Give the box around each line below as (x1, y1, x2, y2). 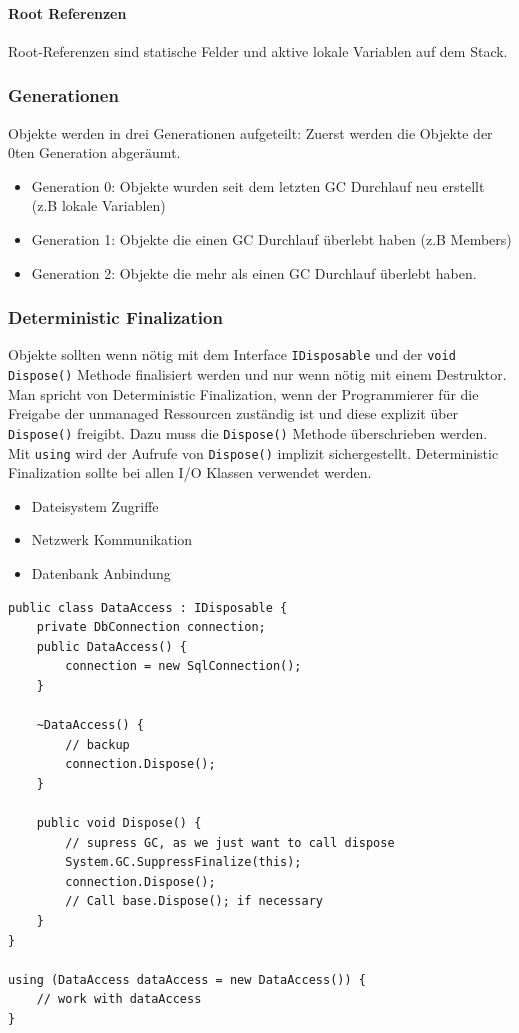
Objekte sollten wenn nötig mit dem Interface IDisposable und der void (8, 344, 456, 365)
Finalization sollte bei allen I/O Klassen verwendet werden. (8, 462, 372, 483)
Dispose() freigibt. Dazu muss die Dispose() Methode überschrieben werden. (8, 422, 488, 443)
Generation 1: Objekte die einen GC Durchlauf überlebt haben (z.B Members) (31, 228, 512, 249)
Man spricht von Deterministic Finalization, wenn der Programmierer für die (8, 383, 479, 404)
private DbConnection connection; (36, 620, 266, 635)
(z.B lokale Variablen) (31, 195, 166, 216)
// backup (65, 737, 130, 752)
